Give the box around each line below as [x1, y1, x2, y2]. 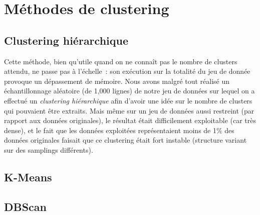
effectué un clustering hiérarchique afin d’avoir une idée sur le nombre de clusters [4, 95, 252, 105]
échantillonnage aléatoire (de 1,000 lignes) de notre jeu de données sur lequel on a [4, 85, 255, 96]
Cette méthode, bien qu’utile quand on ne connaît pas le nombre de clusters [4, 56, 237, 66]
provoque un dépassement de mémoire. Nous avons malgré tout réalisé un [4, 75, 230, 86]
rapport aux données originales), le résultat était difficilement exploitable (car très [4, 115, 256, 126]
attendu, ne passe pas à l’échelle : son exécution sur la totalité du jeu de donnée [4, 66, 250, 76]
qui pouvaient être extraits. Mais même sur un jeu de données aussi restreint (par [4, 105, 254, 116]
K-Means [4, 169, 52, 184]
